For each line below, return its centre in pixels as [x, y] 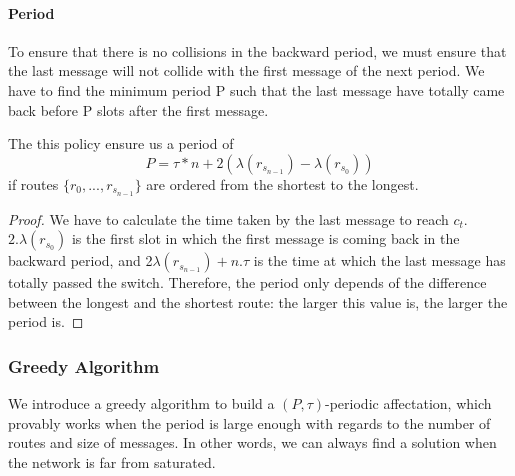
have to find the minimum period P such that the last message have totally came [256, 89]
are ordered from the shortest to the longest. [282, 183]
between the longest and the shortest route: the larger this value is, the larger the [258, 301]
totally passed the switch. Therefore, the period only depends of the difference [247, 282]
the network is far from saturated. [112, 462]
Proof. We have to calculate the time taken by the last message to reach [228, 218]
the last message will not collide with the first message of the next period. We [246, 70]
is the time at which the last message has [379, 260]
